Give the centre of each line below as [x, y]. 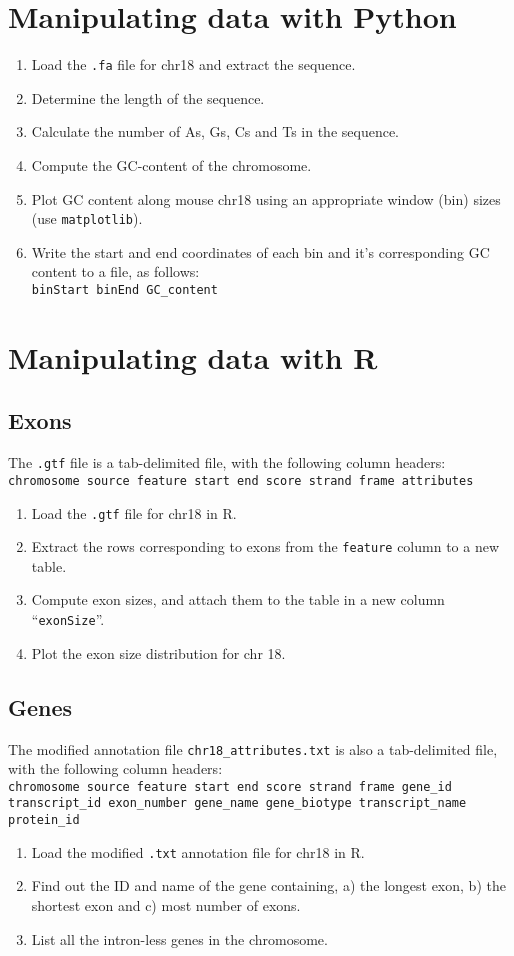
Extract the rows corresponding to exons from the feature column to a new [265, 546]
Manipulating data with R [193, 356]
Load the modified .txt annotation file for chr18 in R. [198, 851]
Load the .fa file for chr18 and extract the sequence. [193, 64]
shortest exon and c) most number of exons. [166, 904]
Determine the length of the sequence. [148, 97]
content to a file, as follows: [115, 271]
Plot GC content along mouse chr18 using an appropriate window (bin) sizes [266, 198]
